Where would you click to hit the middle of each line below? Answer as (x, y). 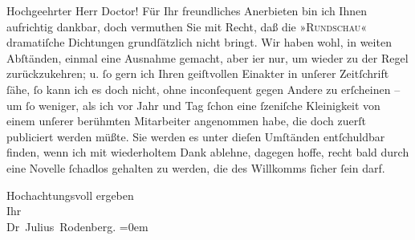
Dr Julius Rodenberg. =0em (77, 226)
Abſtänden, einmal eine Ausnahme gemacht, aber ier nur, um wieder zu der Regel (207, 57)
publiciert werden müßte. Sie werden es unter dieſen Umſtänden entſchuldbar (196, 136)
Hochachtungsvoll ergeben (70, 195)
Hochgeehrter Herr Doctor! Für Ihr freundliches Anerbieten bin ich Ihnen (187, 10)
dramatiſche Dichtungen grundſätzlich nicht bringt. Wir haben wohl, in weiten (199, 42)
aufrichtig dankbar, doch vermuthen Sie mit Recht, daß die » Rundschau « (187, 26)
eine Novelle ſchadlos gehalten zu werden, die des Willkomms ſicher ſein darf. (196, 167)
